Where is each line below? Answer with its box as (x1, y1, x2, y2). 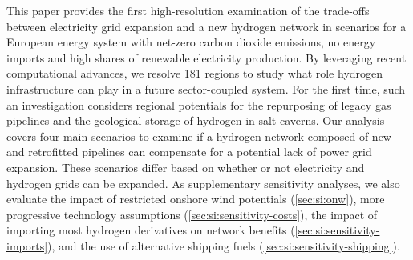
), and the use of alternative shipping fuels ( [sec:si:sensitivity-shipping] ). (47, 237, 400, 254)
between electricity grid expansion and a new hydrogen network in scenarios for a (6, 18, 407, 34)
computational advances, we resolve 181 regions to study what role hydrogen (6, 65, 383, 82)
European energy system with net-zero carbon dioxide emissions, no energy (6, 34, 376, 50)
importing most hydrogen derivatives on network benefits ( (6, 222, 295, 238)
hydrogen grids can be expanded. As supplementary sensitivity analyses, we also (6, 174, 400, 191)
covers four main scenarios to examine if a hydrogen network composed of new (6, 127, 391, 144)
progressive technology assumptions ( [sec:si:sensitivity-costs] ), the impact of (6, 206, 378, 222)
